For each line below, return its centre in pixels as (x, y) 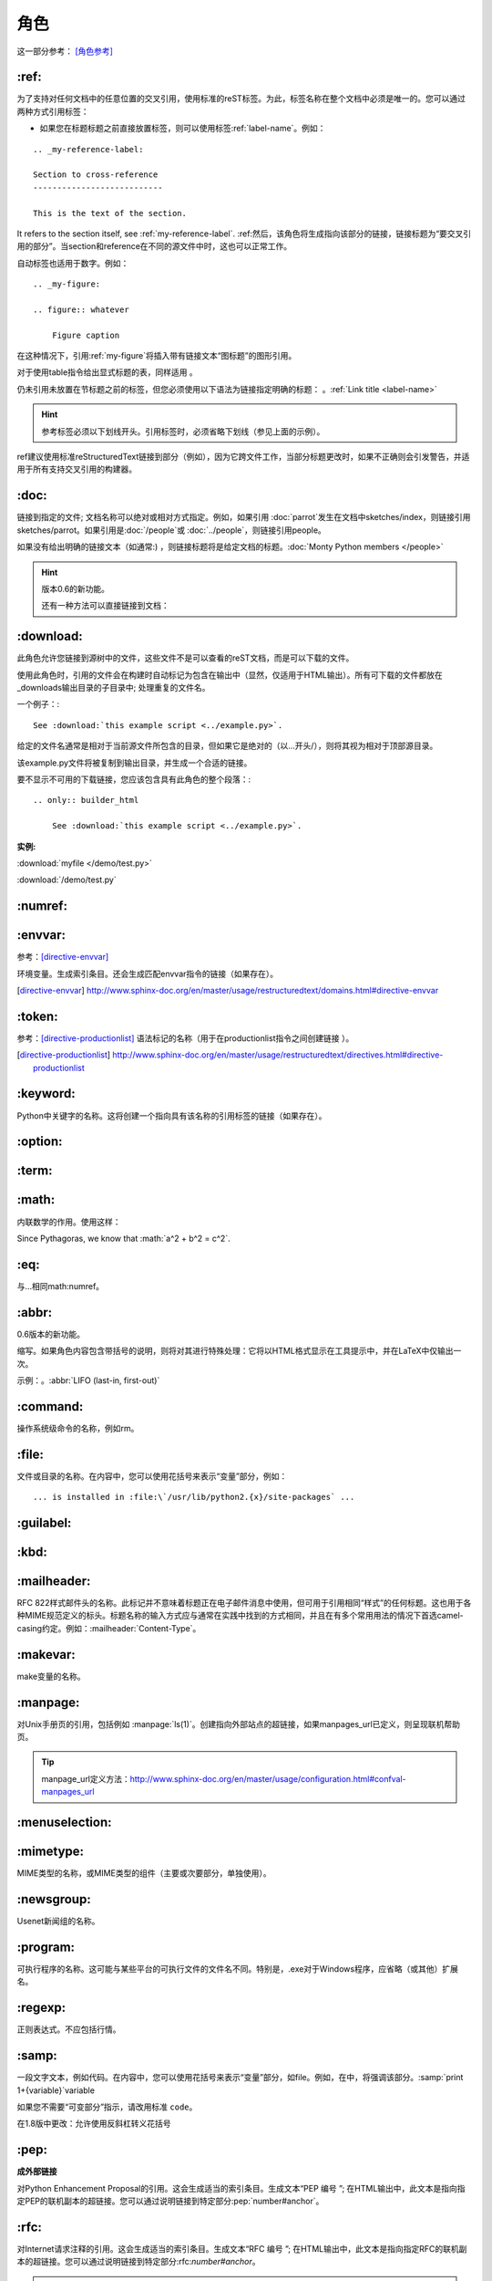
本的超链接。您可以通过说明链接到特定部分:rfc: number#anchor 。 (138, 2262)
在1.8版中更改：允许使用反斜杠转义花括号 (94, 2124)
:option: (40, 1142)
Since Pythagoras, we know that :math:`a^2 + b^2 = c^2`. (124, 1238)
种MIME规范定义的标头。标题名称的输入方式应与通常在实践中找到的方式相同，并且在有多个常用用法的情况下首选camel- (240, 1616)
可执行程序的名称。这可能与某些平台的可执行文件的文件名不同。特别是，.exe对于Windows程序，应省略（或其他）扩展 (238, 1969)
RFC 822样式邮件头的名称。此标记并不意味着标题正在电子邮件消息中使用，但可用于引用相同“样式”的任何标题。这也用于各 (244, 1603)
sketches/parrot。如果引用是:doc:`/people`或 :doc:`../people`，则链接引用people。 (172, 530)
